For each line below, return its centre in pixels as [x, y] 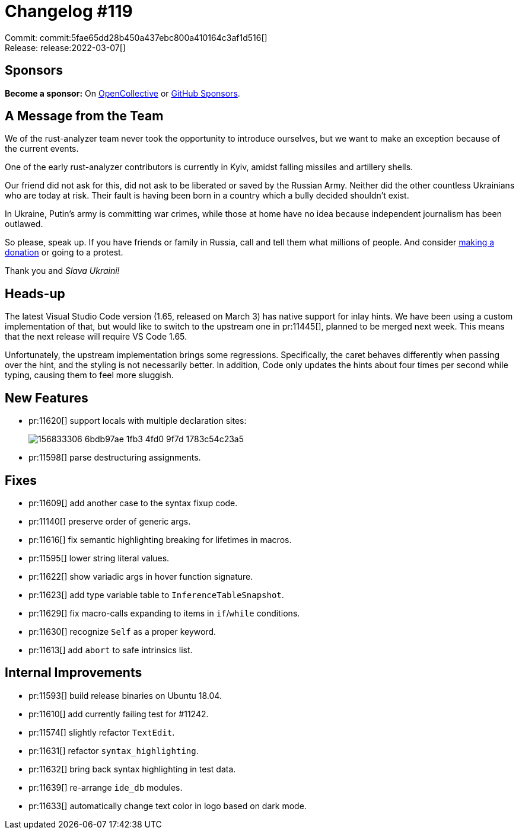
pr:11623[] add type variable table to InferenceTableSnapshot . [156, 595]
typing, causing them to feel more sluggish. [89, 375]
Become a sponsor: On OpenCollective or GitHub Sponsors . [122, 93]
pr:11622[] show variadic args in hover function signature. [141, 576]
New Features [47, 398]
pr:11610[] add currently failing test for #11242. [119, 714]
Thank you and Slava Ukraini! [62, 271]
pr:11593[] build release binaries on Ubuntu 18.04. [125, 695]
